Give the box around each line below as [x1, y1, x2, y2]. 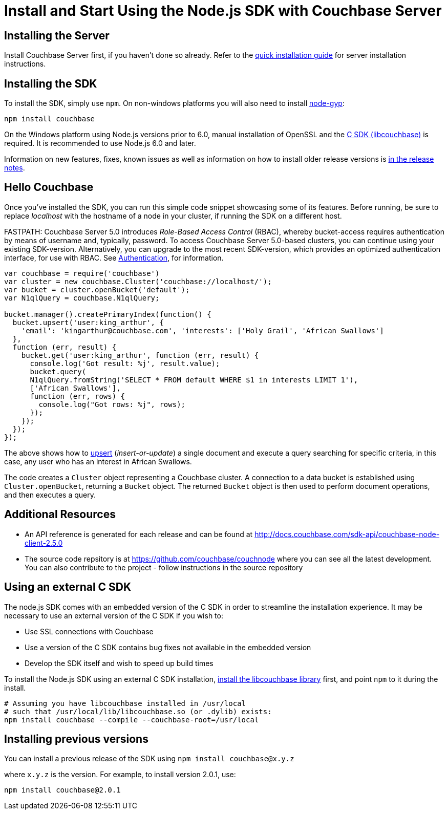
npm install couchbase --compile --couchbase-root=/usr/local [4, 715, 259, 724]
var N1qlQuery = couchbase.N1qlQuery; [4, 293, 160, 302]
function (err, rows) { [30, 392, 125, 400]
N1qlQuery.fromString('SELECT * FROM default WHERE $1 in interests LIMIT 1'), [30, 375, 358, 384]
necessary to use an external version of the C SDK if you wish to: [4, 611, 223, 620]
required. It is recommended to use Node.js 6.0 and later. [4, 139, 196, 148]
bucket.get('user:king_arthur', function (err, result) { [21, 351, 259, 359]
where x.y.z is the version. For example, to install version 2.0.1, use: [4, 770, 236, 779]
